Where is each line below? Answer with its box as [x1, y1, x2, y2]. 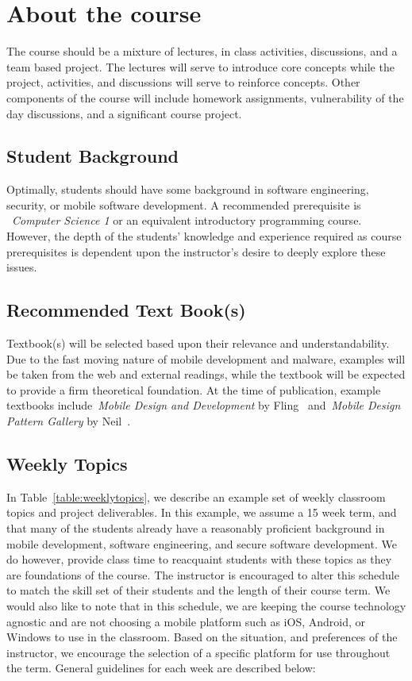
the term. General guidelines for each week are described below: [6, 660, 316, 676]
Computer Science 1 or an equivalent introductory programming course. [12, 212, 362, 229]
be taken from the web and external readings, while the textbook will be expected [6, 366, 406, 383]
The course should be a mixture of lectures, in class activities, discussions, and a [6, 43, 398, 60]
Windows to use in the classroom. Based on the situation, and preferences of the [6, 629, 398, 645]
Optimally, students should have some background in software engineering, [6, 181, 369, 198]
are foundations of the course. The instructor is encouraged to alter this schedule [6, 566, 399, 583]
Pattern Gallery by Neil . [6, 413, 131, 429]
